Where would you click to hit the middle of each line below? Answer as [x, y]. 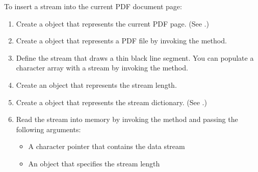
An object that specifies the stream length [94, 163]
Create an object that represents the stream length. [96, 84]
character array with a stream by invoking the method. [102, 68]
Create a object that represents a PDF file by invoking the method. [121, 41]
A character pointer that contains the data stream [107, 146]
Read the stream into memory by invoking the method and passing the [127, 119]
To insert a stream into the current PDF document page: [93, 6]
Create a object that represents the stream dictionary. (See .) [111, 102]
